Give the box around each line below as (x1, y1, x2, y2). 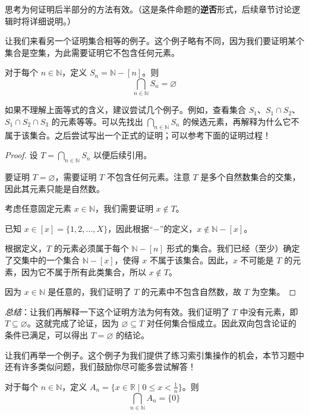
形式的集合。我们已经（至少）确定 (166, 242, 300, 254)
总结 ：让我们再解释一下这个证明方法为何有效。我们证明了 (5, 305, 229, 317)
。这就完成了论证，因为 (27, 317, 119, 329)
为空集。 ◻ (251, 285, 297, 298)
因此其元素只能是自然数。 (5, 182, 105, 194)
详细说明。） (29, 14, 75, 27)
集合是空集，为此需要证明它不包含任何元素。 (5, 46, 179, 58)
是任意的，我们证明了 (48, 285, 131, 298)
